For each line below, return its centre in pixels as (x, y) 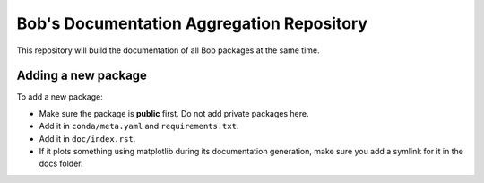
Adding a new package (82, 76)
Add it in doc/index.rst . (87, 138)
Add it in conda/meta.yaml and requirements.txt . (139, 126)
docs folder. (61, 164)
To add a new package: (60, 97)
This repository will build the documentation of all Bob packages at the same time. (168, 50)
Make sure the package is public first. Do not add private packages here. (174, 113)
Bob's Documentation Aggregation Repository (192, 23)
